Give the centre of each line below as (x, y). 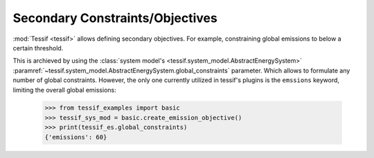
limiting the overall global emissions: (65, 90)
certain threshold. (38, 48)
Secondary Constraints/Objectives (115, 18)
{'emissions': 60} (76, 137)
